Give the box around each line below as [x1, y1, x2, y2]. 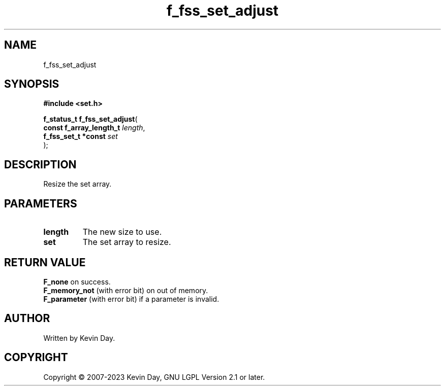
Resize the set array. [43, 180, 112, 189]
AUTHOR [4, 312, 50, 325]
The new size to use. [82, 227, 162, 237]
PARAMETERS [4, 197, 77, 210]
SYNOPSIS [4, 78, 59, 91]
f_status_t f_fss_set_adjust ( [43, 115, 138, 124]
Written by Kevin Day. [43, 333, 115, 342]
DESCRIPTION [4, 158, 77, 171]
